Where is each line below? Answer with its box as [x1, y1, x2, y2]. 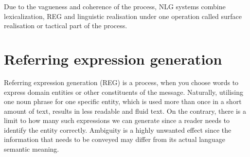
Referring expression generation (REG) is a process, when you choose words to [4, 77, 239, 87]
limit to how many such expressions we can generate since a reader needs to [4, 115, 230, 125]
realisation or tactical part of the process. [4, 20, 127, 31]
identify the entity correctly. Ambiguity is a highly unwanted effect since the [4, 124, 232, 135]
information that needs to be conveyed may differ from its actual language [4, 134, 225, 144]
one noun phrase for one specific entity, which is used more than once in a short [4, 96, 242, 106]
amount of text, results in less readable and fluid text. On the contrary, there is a [4, 105, 246, 116]
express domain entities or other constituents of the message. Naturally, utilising [4, 87, 243, 97]
